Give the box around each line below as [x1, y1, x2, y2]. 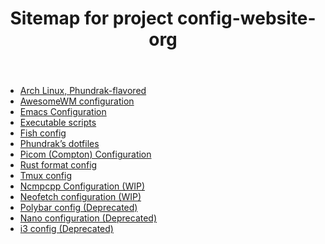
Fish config [19, 127, 67, 139]
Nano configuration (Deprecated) [19, 212, 158, 224]
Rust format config [19, 159, 98, 171]
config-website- [176, 7, 317, 30]
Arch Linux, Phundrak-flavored [19, 85, 147, 97]
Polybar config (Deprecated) [19, 202, 138, 214]
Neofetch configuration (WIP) [19, 191, 142, 203]
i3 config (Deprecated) [19, 223, 114, 235]
